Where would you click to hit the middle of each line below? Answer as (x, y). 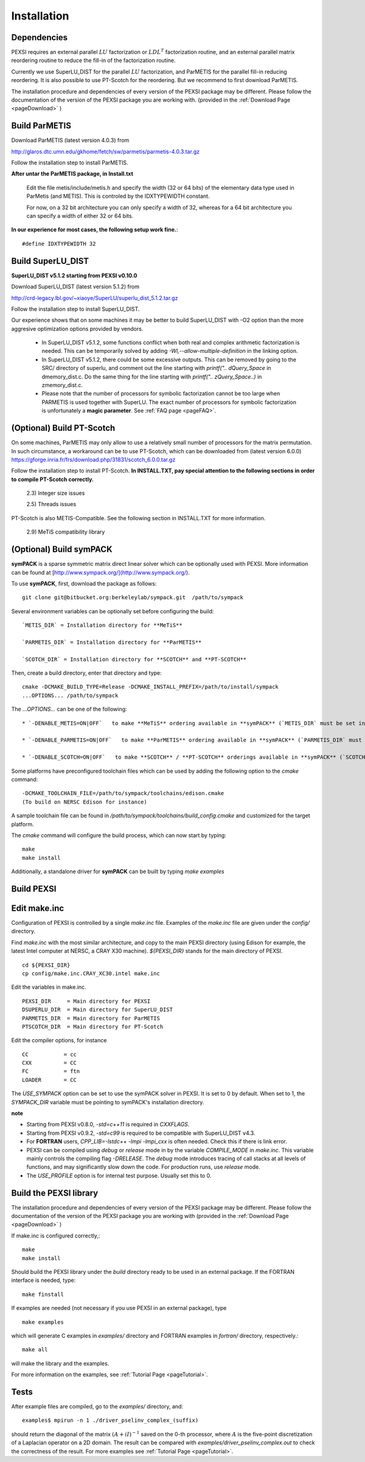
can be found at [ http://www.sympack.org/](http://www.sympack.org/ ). (100, 573)
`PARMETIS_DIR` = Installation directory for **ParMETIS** (112, 642)
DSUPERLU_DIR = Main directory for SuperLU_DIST (98, 1010)
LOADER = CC (50, 1080)
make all (35, 1350)
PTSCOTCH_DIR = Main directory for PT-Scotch (93, 1026)
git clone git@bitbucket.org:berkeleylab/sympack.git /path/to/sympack (133, 597)
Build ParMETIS (41, 126)
